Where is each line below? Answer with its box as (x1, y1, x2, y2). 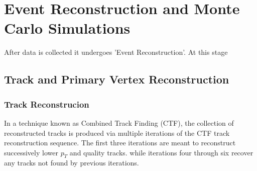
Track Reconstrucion (4, 98, 89, 110)
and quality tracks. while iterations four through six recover (69, 147, 253, 157)
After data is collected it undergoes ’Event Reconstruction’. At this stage (4, 47, 228, 57)
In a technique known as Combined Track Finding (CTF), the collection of (4, 117, 234, 128)
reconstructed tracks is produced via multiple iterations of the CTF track (4, 127, 230, 138)
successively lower (4, 147, 58, 157)
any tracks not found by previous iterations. (4, 157, 139, 168)
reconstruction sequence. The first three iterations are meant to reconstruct (4, 137, 236, 148)
